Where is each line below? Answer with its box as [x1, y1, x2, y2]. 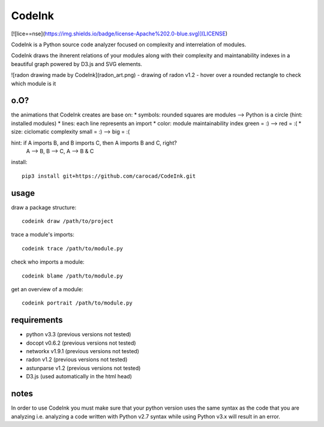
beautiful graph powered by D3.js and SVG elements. [11, 60, 142, 67]
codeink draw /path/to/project [22, 218, 114, 225]
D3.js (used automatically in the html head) [26, 373, 132, 380]
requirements [11, 315, 63, 326]
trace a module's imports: [11, 231, 74, 238]
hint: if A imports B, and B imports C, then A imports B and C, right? [11, 139, 177, 147]
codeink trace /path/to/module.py [22, 245, 123, 252]
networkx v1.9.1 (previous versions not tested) [26, 348, 139, 355]
